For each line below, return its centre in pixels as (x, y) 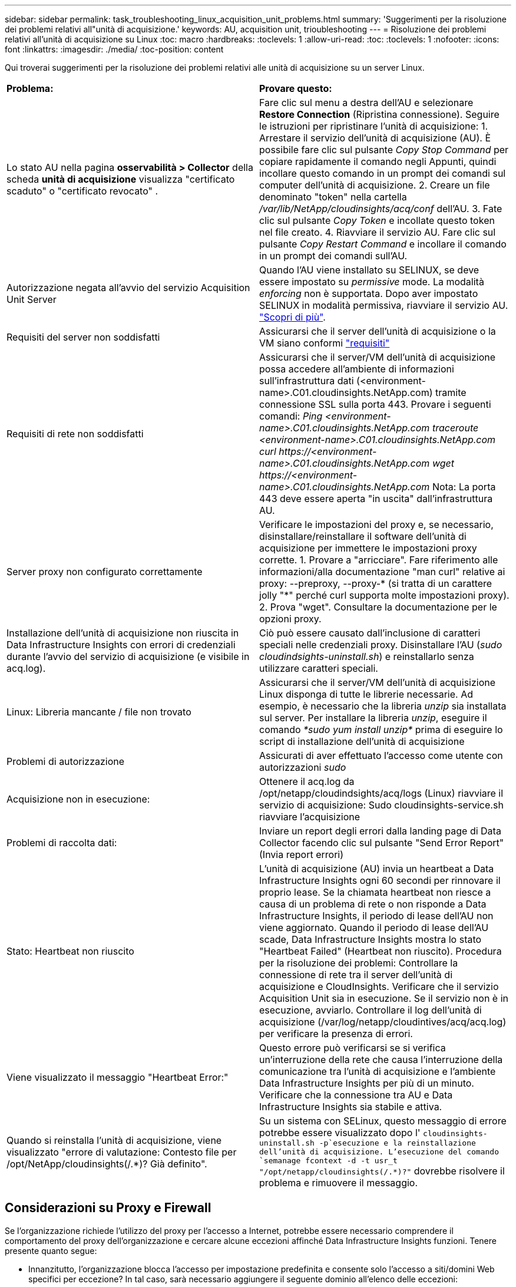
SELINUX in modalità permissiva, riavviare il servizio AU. (384, 305)
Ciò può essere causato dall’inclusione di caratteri (370, 633)
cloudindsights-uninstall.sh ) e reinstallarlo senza (367, 656)
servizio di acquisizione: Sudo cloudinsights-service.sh (381, 805)
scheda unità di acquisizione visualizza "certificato (121, 179)
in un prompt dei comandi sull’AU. (333, 256)
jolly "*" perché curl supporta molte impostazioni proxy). (384, 595)
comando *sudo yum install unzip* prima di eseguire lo (381, 730)
